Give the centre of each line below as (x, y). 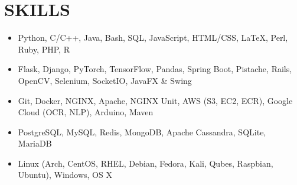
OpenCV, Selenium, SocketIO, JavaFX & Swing (105, 80)
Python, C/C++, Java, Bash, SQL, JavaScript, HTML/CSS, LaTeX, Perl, (153, 38)
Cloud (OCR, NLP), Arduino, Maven (86, 112)
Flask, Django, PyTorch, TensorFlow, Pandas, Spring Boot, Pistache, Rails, (155, 69)
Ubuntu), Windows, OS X (65, 175)
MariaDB (35, 143)
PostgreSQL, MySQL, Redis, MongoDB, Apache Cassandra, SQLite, (142, 132)
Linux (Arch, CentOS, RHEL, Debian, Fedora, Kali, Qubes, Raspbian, (146, 163)
